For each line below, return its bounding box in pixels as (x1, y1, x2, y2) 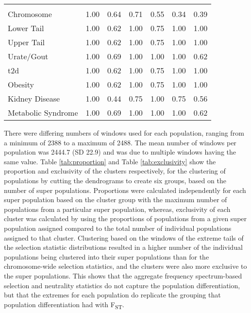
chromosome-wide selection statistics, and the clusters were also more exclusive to (4, 261, 247, 271)
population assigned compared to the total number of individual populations (4, 223, 232, 233)
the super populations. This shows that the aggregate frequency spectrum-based (4, 270, 242, 280)
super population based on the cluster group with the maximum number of (4, 194, 227, 205)
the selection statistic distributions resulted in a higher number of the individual (4, 242, 243, 252)
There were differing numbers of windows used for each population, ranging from (4, 128, 244, 138)
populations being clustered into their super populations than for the (4, 251, 209, 261)
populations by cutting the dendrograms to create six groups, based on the (4, 175, 226, 185)
